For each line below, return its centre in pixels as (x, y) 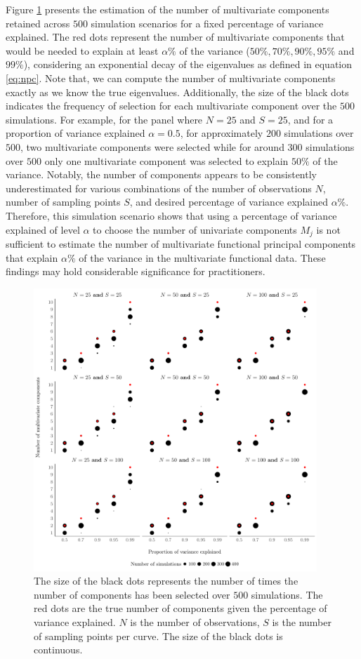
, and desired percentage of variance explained (229, 202)
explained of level (43, 229)
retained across (38, 23)
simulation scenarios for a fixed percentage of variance (207, 23)
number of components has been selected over (132, 594)
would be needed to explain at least (82, 50)
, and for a (310, 119)
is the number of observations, (195, 621)
